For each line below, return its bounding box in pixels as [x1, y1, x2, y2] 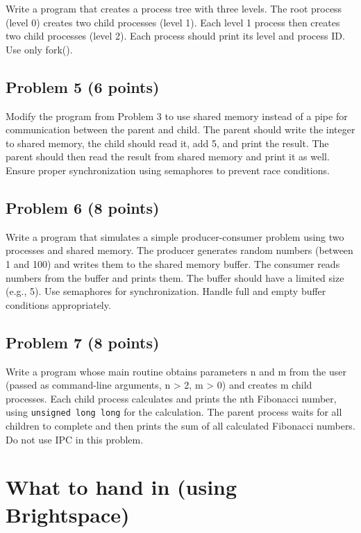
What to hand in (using [6, 473, 237, 501]
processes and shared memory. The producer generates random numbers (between [6, 243, 353, 257]
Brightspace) [6, 500, 130, 528]
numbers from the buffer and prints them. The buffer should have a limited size [6, 270, 344, 285]
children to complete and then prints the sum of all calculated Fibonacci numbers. [6, 418, 355, 432]
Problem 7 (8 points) [6, 331, 160, 353]
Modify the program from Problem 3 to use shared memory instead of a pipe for [6, 108, 348, 123]
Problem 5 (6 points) [6, 76, 160, 97]
